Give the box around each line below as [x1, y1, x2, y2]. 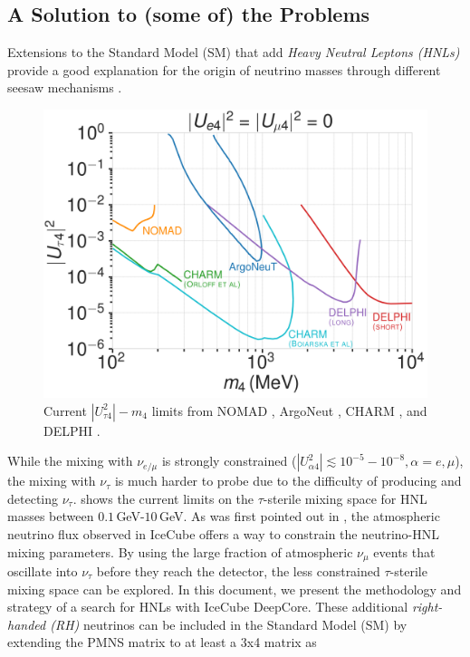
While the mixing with [7, 451, 133, 470]
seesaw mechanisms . [7, 78, 122, 97]
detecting [7, 488, 58, 507]
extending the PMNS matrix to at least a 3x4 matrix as [7, 633, 317, 652]
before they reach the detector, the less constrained [96, 562, 380, 580]
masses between [7, 507, 94, 526]
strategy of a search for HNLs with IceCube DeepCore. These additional [7, 597, 408, 616]
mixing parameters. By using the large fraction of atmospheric [7, 542, 353, 561]
